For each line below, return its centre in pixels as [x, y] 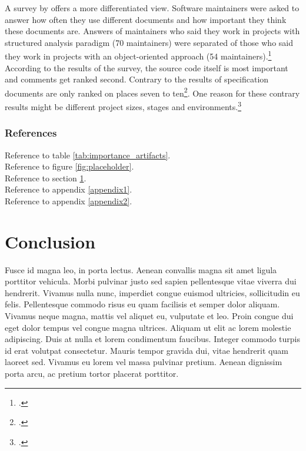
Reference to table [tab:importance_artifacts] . [88, 155]
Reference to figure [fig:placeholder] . [69, 166]
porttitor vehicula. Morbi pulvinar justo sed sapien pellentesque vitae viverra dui [151, 281]
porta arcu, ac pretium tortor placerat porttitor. [92, 373]
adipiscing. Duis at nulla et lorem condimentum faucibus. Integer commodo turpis [152, 339]
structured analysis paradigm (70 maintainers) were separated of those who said [149, 42]
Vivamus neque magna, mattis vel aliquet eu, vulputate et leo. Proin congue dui [149, 316]
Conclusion [50, 241]
